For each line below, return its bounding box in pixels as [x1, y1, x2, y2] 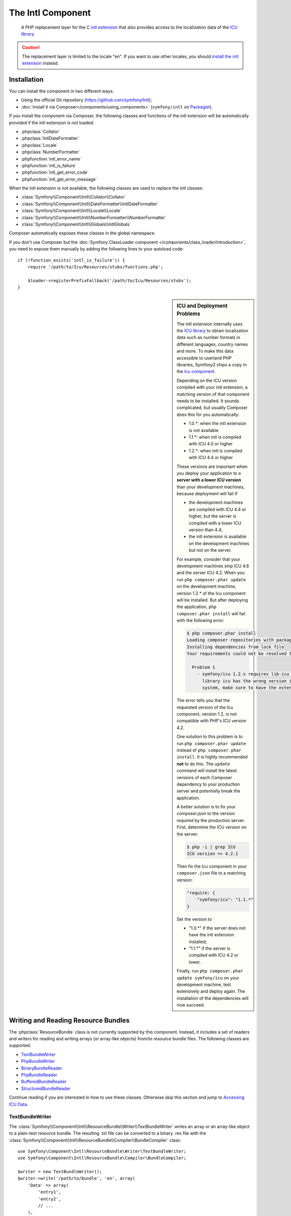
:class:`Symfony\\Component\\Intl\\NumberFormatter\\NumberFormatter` [21, 215, 167, 220]
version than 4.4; [189, 527, 223, 533]
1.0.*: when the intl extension [189, 421, 247, 427]
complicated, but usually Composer [177, 405, 248, 411]
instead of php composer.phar [177, 747, 242, 753]
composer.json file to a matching [177, 870, 246, 876]
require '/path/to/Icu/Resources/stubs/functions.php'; [27, 264, 163, 269]
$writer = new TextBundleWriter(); [17, 1169, 102, 1175]
